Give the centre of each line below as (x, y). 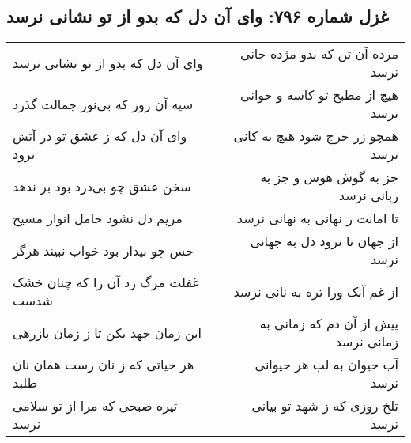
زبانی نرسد (368, 195)
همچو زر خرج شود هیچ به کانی (316, 136)
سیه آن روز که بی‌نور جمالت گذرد (103, 104)
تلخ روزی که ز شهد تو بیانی (325, 406)
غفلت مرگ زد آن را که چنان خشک (106, 282)
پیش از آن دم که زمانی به (329, 324)
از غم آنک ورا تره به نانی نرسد (316, 291)
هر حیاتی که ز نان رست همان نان (104, 365)
